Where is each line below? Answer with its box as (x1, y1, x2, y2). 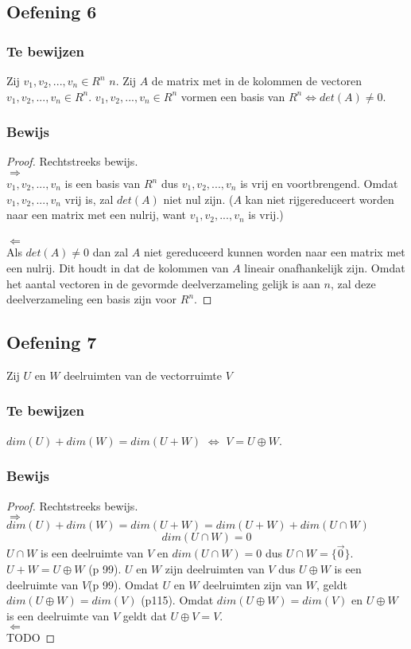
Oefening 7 (6, 330, 97, 354)
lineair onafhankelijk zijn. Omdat (244, 259, 405, 276)
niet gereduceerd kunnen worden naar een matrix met (143, 244, 405, 260)
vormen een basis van (180, 88, 285, 104)
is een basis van (64, 175, 141, 191)
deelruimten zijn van (203, 576, 303, 592)
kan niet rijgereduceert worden (245, 190, 394, 207)
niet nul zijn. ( (163, 190, 234, 207)
